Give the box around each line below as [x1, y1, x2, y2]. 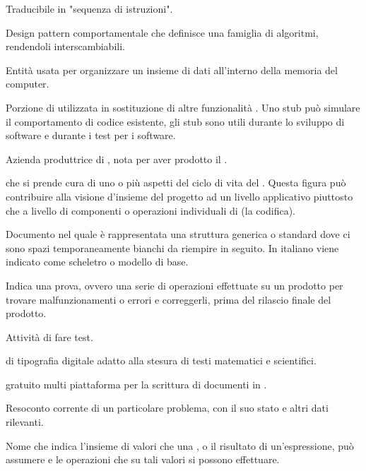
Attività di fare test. [6, 329, 93, 344]
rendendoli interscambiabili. [6, 39, 125, 54]
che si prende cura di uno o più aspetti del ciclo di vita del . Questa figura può [6, 175, 346, 190]
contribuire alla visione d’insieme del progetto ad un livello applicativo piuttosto [6, 189, 353, 203]
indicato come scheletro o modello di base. [6, 254, 189, 269]
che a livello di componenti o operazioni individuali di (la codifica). [6, 203, 295, 217]
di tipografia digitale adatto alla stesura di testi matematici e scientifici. [6, 353, 317, 368]
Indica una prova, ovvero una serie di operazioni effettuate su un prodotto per [6, 278, 343, 292]
